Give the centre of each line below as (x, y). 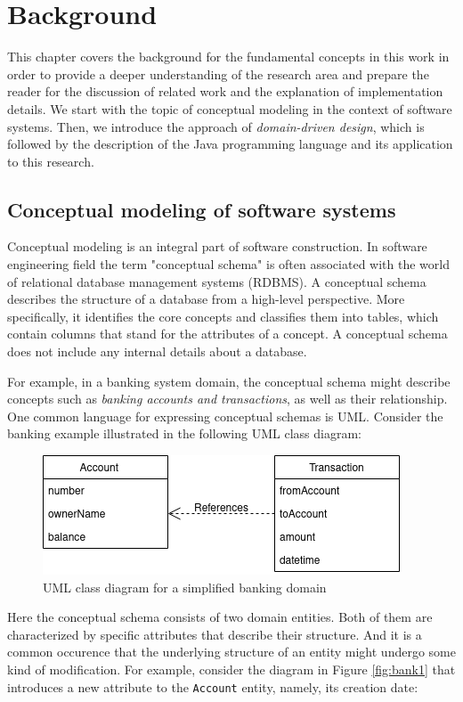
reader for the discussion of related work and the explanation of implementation (225, 91)
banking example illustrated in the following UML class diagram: (184, 433)
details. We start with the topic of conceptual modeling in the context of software (230, 108)
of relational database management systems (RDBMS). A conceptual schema (217, 281)
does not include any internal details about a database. (157, 351)
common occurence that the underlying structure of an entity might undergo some (231, 652)
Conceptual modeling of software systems (202, 209)
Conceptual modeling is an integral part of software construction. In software (217, 246)
